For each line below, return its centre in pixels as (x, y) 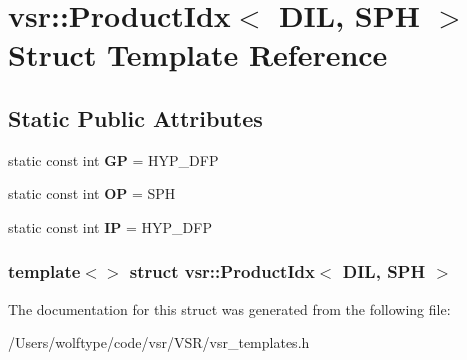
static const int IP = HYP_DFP (110, 226)
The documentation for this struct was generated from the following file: (229, 308)
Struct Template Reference (198, 54)
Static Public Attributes (135, 117)
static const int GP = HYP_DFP (113, 159)
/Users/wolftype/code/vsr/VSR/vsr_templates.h (159, 342)
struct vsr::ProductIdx (222, 271)
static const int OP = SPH (92, 193)
